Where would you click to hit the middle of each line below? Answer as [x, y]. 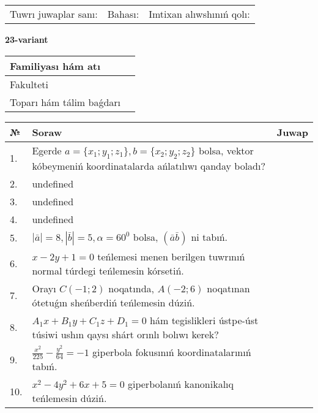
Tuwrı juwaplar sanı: [54, 14]
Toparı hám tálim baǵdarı [65, 102]
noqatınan [228, 288]
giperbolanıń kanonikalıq [180, 384]
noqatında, [131, 288]
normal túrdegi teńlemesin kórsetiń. [108, 270]
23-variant [27, 39]
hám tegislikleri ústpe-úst [204, 320]
